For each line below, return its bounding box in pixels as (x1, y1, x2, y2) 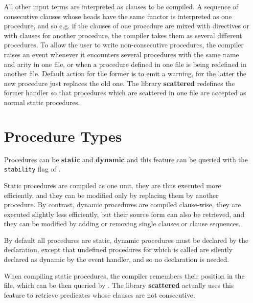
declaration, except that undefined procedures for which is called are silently (4, 244, 233, 255)
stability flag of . (4, 164, 61, 174)
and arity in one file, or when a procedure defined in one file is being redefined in (4, 59, 247, 69)
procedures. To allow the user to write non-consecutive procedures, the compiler (4, 40, 244, 50)
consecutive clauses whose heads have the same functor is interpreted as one (4, 11, 232, 21)
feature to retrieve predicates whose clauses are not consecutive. (4, 289, 195, 300)
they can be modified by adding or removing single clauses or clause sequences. (4, 218, 241, 229)
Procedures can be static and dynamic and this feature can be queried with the (4, 154, 248, 164)
